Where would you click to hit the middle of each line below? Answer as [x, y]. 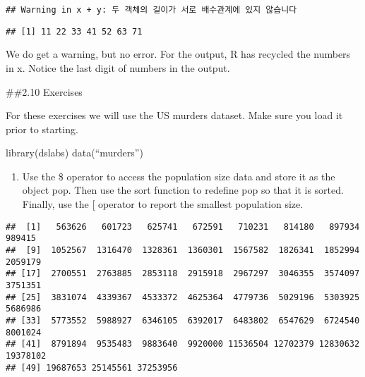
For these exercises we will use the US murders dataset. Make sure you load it [174, 115]
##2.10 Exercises [44, 91]
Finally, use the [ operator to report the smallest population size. [163, 204]
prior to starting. [42, 129]
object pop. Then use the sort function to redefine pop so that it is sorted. [183, 190]
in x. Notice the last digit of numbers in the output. [118, 67]
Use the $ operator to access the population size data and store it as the [179, 176]
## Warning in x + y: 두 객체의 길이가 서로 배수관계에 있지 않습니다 [151, 10]
